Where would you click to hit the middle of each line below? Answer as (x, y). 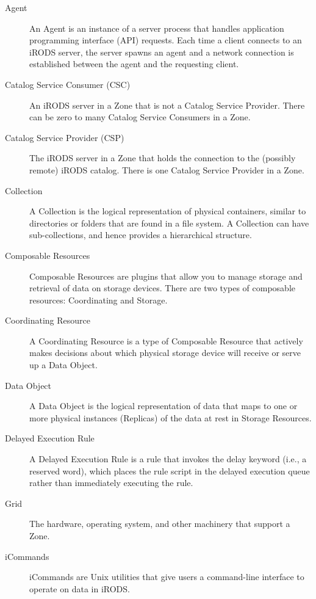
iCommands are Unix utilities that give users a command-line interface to (167, 577)
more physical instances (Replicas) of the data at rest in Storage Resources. (171, 417)
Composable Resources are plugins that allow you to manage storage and (166, 276)
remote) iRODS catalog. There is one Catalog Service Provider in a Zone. (167, 169)
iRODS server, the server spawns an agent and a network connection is (162, 52)
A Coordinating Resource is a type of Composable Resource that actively (166, 340)
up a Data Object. (63, 365)
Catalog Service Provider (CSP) (65, 137)
